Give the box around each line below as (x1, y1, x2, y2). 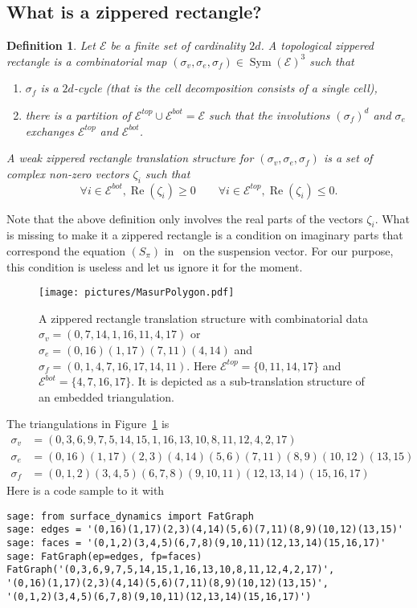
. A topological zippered (260, 37, 374, 54)
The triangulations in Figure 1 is (6, 415, 170, 432)
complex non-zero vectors (6, 165, 129, 182)
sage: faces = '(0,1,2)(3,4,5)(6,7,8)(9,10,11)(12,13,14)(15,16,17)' (6, 537, 386, 549)
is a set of (323, 149, 373, 166)
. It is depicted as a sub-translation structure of (131, 373, 365, 390)
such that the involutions (209, 106, 330, 123)
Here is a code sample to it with (6, 482, 165, 499)
